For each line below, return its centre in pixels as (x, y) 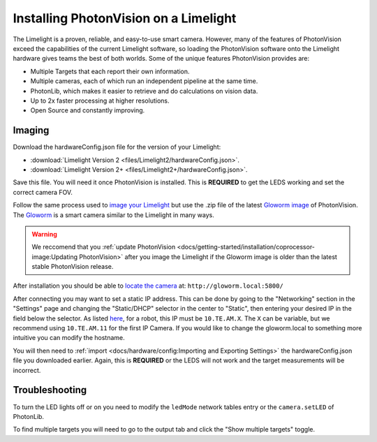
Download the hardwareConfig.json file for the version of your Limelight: (117, 147)
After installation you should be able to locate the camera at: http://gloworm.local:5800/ (148, 286)
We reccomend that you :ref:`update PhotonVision (104, 247)
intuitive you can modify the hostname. (69, 338)
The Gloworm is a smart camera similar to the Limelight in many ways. (113, 215)
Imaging (31, 130)
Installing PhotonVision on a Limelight (125, 18)
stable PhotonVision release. (73, 267)
